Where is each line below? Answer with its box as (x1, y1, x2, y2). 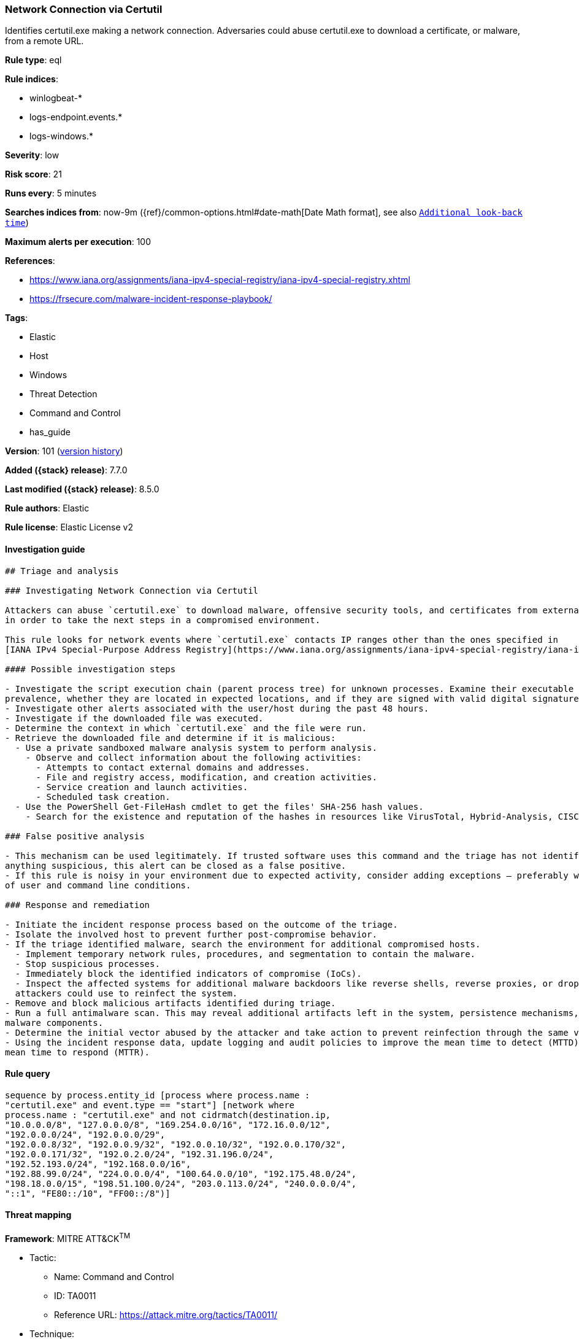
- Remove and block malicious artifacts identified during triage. (5, 998, 336, 1008)
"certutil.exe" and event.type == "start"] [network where (5, 1100, 295, 1110)
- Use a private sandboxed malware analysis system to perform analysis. (15, 742, 377, 753)
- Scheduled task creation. (36, 791, 171, 802)
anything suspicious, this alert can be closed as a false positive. (5, 860, 347, 871)
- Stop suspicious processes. (15, 958, 160, 969)
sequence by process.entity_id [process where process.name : (5, 1090, 310, 1100)
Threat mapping (5, 1209, 72, 1221)
